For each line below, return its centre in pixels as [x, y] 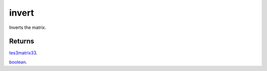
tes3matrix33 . [23, 53]
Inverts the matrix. [28, 27]
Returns [22, 41]
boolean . [18, 62]
